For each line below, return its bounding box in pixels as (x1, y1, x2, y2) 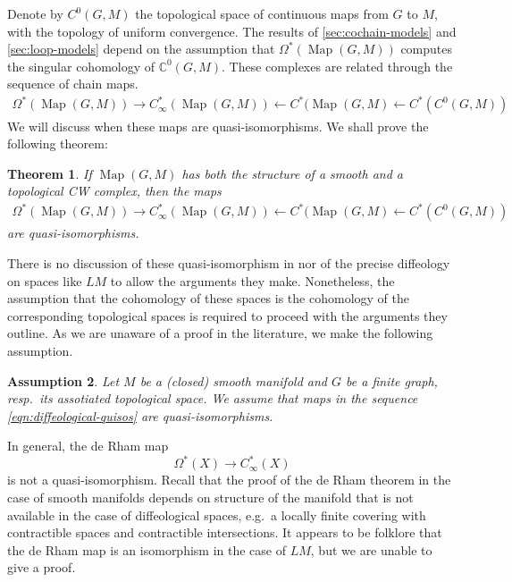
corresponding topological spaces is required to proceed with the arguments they (7, 306, 448, 325)
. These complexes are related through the (222, 56, 453, 75)
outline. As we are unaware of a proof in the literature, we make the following (7, 324, 433, 342)
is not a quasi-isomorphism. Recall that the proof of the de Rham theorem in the (7, 470, 451, 489)
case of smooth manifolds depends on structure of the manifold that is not (7, 488, 414, 507)
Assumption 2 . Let (7, 371, 120, 390)
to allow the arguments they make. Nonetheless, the (110, 271, 395, 290)
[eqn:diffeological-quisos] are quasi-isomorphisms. (7, 406, 273, 425)
